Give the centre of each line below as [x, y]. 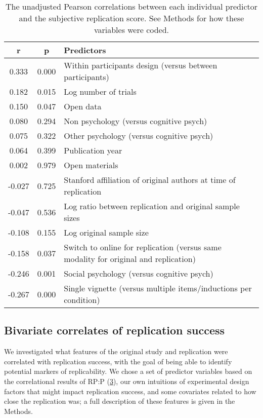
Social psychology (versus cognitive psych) [139, 273]
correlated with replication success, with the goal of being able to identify [118, 361]
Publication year [93, 150]
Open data [83, 106]
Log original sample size [106, 232]
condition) [82, 300]
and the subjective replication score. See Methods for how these [131, 18]
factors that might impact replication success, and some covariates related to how [130, 391]
